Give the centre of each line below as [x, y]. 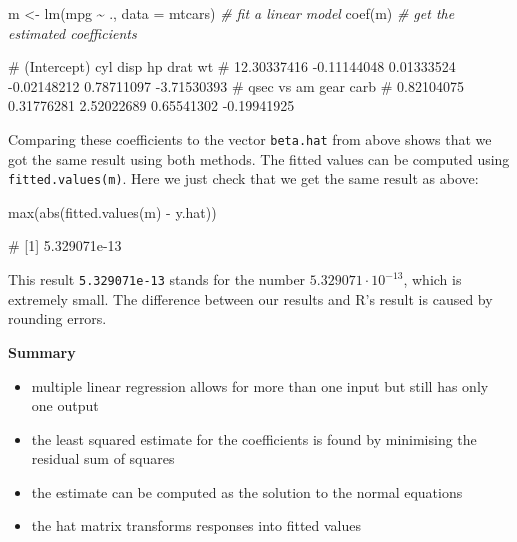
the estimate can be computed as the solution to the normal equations [247, 491]
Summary [42, 351]
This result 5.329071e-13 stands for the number [157, 279]
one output [65, 405]
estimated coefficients [72, 32]
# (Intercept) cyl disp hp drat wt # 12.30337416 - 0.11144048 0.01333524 [232, 66]
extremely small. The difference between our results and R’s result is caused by [250, 298]
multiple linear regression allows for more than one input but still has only [260, 385]
